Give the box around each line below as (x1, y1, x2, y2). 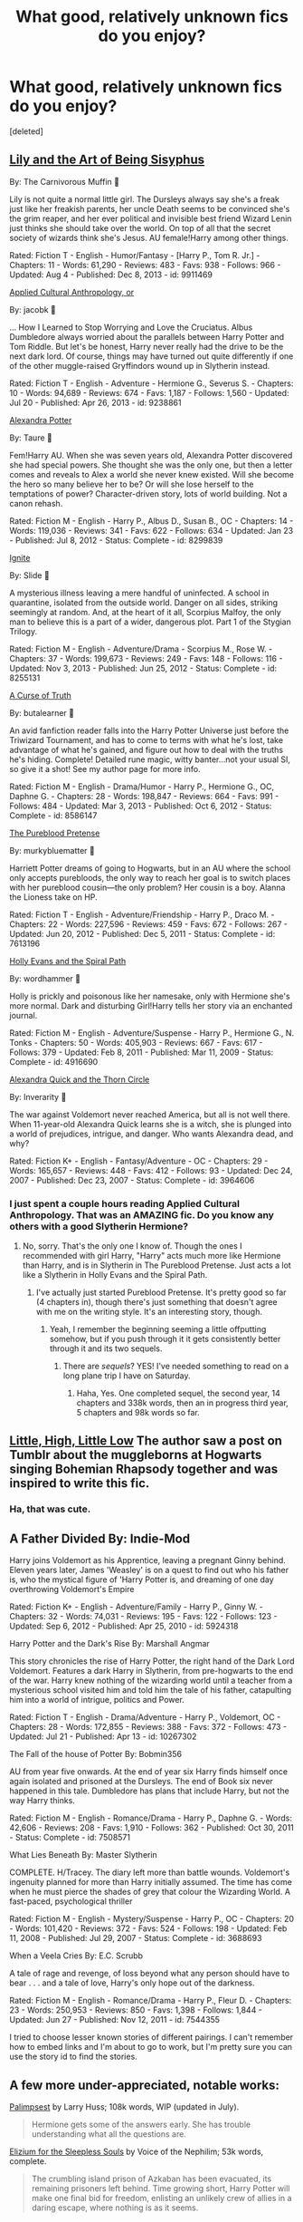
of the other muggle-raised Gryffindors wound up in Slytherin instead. (9, 360, 270, 371)
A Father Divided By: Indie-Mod (9, 1531, 191, 1546)
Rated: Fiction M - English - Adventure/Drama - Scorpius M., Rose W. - (9, 643, 273, 654)
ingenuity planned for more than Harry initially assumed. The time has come (9, 1877, 292, 1888)
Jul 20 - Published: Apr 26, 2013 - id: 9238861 (9, 397, 182, 408)
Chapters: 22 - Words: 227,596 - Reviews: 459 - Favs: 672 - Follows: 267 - (9, 918, 288, 930)
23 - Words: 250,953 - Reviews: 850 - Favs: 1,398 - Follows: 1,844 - (9, 2005, 262, 2015)
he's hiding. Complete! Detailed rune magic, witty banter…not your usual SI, (9, 754, 291, 765)
